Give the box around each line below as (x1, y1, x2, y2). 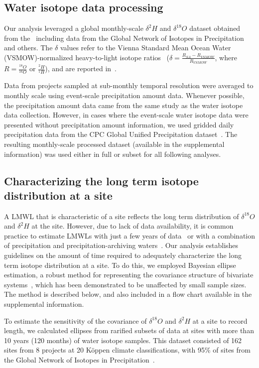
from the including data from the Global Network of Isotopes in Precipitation (4, 32, 244, 43)
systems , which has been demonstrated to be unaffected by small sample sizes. (4, 279, 247, 289)
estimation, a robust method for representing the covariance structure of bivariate (4, 269, 254, 280)
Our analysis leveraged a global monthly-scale (4, 23, 143, 33)
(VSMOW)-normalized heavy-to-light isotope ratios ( (4, 52, 169, 62)
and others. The (4, 42, 53, 53)
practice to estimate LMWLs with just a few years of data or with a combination (4, 230, 256, 241)
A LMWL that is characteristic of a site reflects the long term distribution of (4, 211, 239, 221)
